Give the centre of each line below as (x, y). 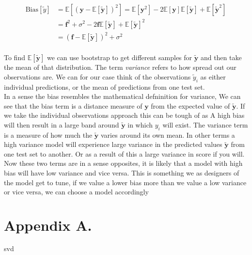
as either (213, 76)
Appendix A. (48, 225)
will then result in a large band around (62, 124)
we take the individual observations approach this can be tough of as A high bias (124, 115)
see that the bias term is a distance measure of (73, 105)
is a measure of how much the (48, 135)
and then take (221, 57)
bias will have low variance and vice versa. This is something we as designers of (122, 173)
